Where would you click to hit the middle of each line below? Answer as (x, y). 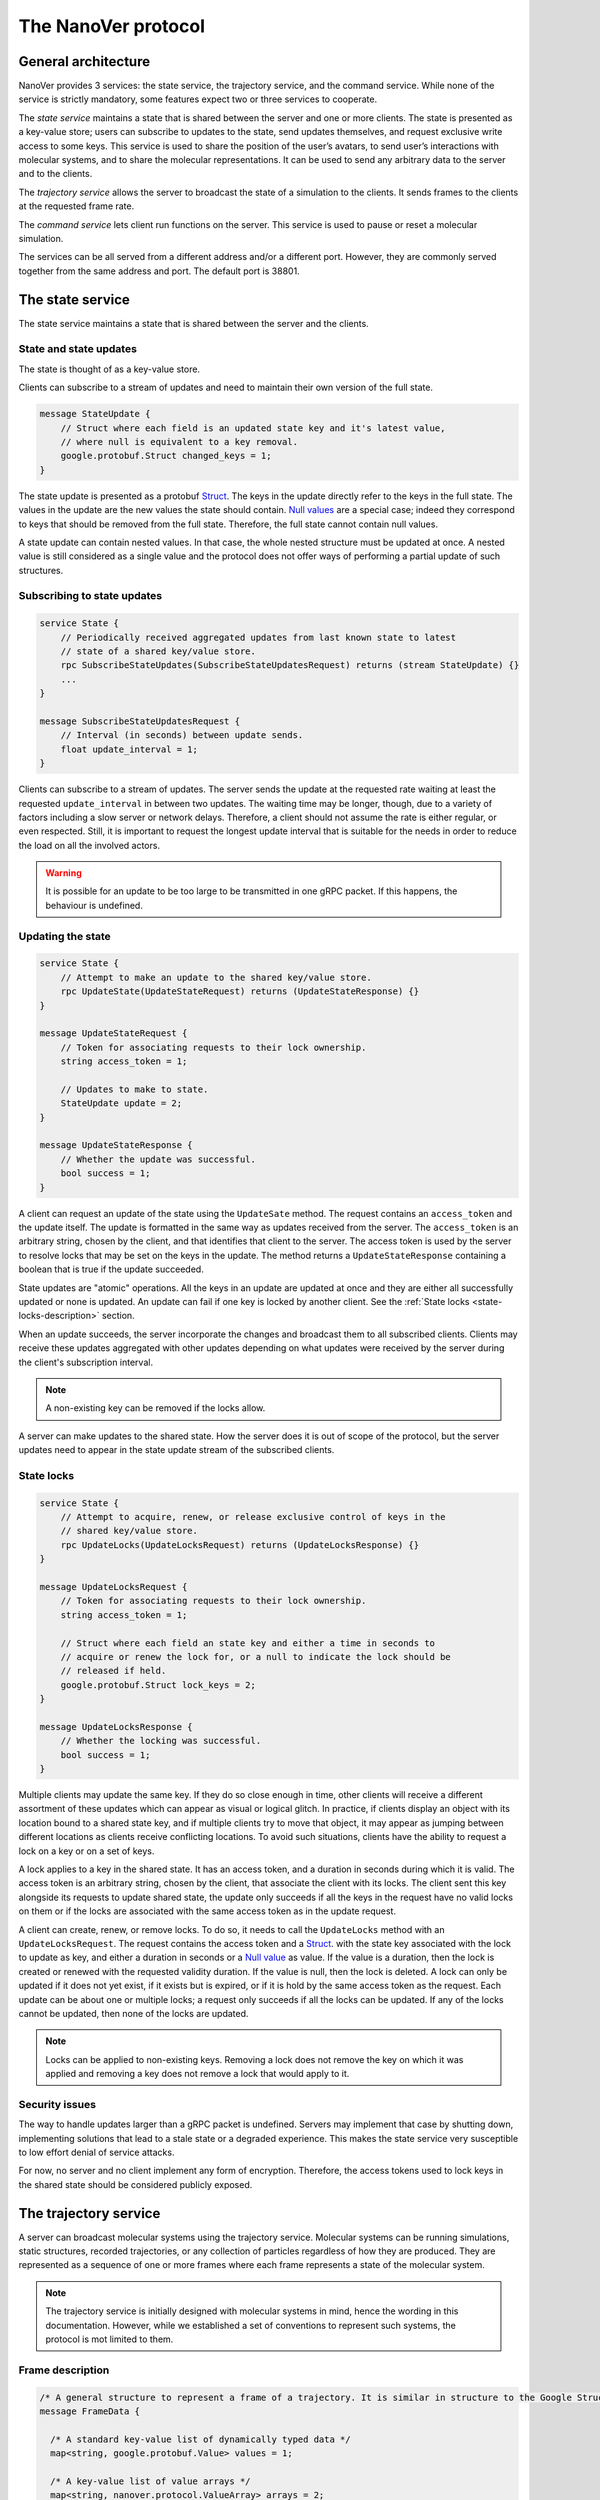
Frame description (64, 2370)
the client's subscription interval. (86, 1362)
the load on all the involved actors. (89, 845)
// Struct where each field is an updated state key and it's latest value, (253, 428)
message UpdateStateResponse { (116, 1145)
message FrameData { (89, 2411)
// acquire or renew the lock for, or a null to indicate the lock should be (256, 1656)
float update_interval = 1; (129, 749)
